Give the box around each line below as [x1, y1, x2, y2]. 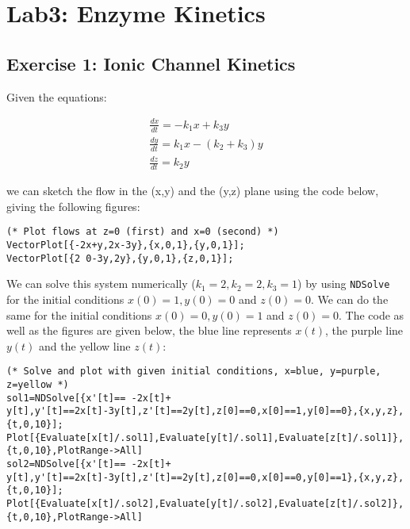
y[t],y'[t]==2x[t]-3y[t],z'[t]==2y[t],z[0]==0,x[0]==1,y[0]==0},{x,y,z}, [6, 405, 404, 417]
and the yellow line [39, 337, 131, 354]
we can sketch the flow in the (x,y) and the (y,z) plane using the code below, [6, 182, 379, 199]
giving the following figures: [6, 197, 140, 214]
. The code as [338, 306, 404, 323]
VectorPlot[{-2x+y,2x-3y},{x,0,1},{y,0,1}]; [6, 239, 245, 251]
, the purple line [324, 322, 404, 339]
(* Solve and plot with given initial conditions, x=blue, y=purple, [6, 366, 381, 378]
